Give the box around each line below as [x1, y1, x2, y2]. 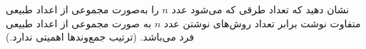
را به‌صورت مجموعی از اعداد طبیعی [6, 2, 159, 16]
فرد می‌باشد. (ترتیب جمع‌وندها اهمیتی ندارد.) [6, 29, 195, 44]
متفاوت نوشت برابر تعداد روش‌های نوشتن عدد [163, 15, 361, 30]
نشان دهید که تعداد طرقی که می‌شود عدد [171, 2, 350, 16]
